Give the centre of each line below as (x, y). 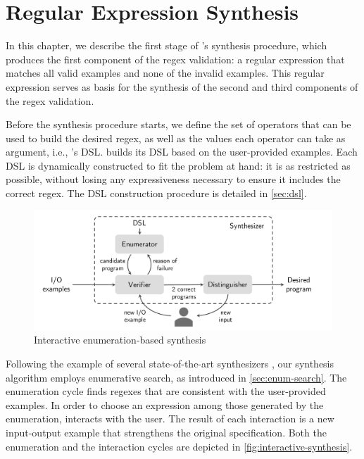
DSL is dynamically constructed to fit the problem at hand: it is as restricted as (178, 165)
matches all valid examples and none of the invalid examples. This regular (165, 73)
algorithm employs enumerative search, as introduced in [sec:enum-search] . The (176, 377)
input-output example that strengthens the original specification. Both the (166, 432)
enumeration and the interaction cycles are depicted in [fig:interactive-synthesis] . (179, 446)
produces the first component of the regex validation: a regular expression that (175, 59)
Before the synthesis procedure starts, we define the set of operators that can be (178, 124)
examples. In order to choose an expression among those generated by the (165, 404)
